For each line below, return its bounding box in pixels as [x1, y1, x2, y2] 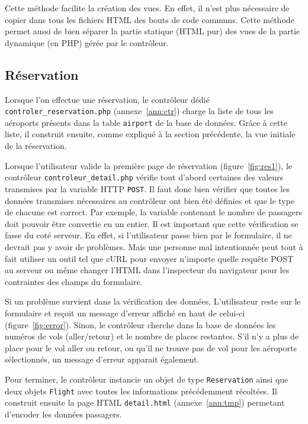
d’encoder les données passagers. [5, 407, 122, 420]
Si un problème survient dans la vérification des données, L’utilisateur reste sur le [5, 295, 301, 308]
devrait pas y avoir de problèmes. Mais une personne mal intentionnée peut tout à [5, 240, 303, 253]
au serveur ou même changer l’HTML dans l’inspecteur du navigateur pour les [5, 264, 290, 276]
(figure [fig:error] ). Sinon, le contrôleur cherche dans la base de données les [5, 318, 276, 331]
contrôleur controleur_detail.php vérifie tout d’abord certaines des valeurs [5, 171, 284, 183]
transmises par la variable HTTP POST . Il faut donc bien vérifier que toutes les [5, 182, 290, 195]
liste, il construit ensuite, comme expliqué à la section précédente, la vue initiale [5, 128, 296, 140]
